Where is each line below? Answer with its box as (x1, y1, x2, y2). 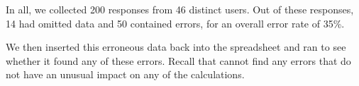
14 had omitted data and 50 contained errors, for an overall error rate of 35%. (6, 16, 345, 30)
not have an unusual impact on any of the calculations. (6, 67, 245, 82)
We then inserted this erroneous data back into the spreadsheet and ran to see (6, 39, 346, 54)
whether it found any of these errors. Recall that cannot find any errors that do (6, 53, 351, 68)
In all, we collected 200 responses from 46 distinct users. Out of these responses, (6, 2, 354, 16)
